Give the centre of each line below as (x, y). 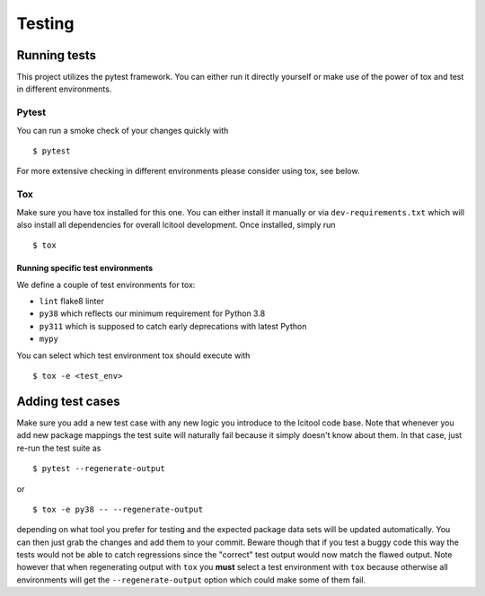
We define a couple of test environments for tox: (106, 285)
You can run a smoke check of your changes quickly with (123, 130)
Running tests (57, 55)
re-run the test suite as (59, 448)
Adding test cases (68, 401)
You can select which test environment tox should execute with (133, 355)
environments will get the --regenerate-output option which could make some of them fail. (191, 580)
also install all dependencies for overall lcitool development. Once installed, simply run (176, 224)
